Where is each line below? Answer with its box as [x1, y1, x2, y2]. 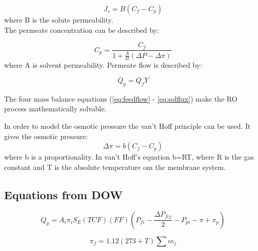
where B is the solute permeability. [4, 14, 114, 25]
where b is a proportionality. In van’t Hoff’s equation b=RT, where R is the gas [4, 151, 254, 162]
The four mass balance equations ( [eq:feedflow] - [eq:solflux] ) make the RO [4, 93, 238, 104]
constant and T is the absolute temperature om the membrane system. [4, 161, 226, 172]
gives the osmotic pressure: [4, 130, 88, 141]
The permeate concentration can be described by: [4, 24, 159, 35]
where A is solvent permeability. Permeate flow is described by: [4, 60, 202, 70]
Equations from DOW [4, 186, 123, 202]
